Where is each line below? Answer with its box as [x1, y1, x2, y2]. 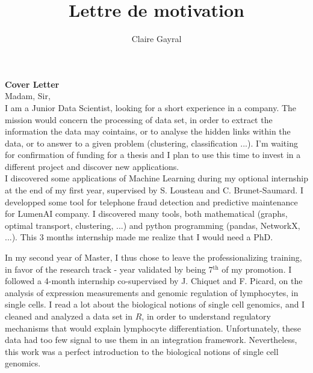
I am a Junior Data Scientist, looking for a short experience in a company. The [5, 101, 297, 114]
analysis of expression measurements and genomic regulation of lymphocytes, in [5, 286, 299, 299]
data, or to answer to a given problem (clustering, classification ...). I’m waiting [5, 136, 298, 149]
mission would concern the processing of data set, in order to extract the [5, 113, 273, 126]
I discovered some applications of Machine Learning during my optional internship [5, 172, 308, 184]
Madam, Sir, [5, 89, 51, 102]
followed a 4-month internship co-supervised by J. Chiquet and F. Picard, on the [5, 274, 303, 287]
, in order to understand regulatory [141, 310, 271, 322]
